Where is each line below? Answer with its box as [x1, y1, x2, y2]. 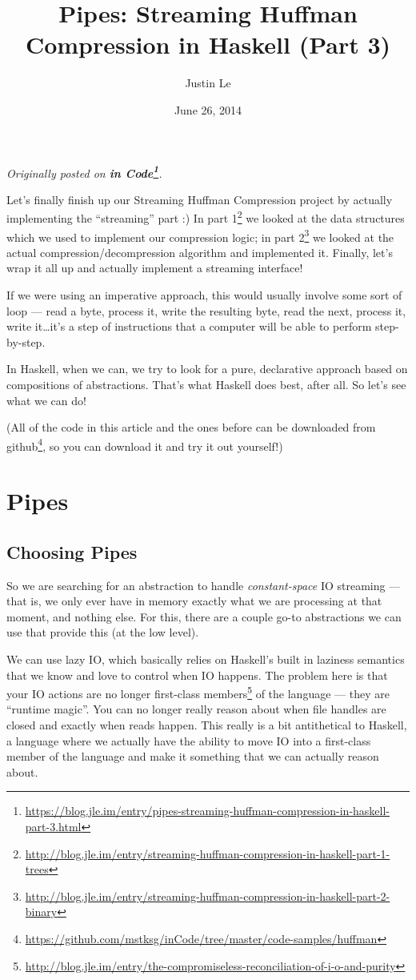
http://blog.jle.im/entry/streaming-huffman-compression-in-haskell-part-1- [25, 845, 390, 862]
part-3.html [25, 817, 82, 834]
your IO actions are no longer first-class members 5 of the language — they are [6, 683, 390, 701]
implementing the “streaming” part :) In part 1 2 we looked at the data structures [6, 207, 405, 226]
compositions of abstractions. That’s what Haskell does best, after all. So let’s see [6, 376, 406, 392]
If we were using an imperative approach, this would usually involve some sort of [6, 287, 402, 303]
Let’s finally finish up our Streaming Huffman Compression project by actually [6, 191, 393, 207]
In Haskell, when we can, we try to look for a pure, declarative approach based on [6, 360, 408, 377]
